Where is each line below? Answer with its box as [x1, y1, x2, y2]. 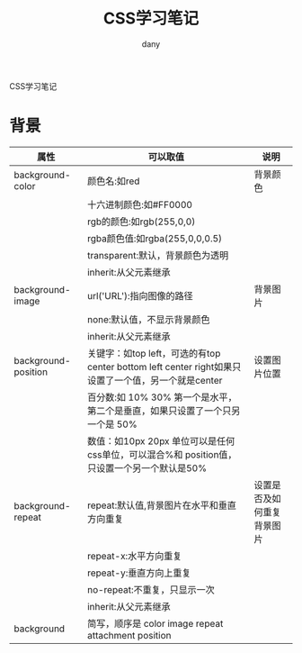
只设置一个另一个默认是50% [86, 461, 208, 474]
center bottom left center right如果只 [86, 360, 242, 373]
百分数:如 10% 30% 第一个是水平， [86, 391, 237, 404]
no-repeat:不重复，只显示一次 [86, 583, 215, 595]
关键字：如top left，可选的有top [86, 347, 221, 359]
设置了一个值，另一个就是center [86, 374, 223, 386]
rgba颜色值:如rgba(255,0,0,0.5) [86, 231, 223, 244]
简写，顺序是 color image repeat [86, 617, 224, 630]
